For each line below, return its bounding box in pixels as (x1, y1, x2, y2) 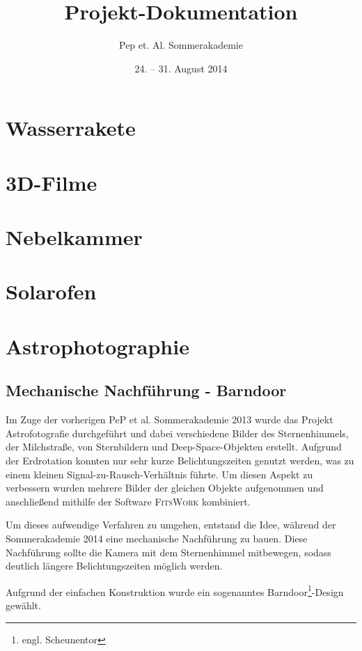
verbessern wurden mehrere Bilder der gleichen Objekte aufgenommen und (6, 480, 324, 495)
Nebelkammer (6, 223, 143, 251)
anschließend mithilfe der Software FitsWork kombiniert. (6, 494, 251, 508)
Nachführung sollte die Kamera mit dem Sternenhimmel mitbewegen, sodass (6, 544, 331, 559)
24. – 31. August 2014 (134, 61, 228, 75)
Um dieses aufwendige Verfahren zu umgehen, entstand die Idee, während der (6, 517, 336, 532)
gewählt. (6, 597, 41, 612)
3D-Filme (6, 168, 97, 196)
